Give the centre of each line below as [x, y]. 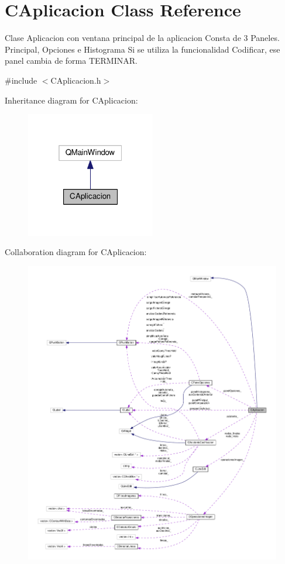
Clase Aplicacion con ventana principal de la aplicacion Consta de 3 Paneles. [142, 38]
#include [21, 80]
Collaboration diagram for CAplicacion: [76, 252]
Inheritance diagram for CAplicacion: [71, 100]
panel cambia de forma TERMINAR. [71, 61]
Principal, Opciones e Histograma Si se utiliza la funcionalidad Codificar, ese [142, 49]
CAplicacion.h [76, 80]
